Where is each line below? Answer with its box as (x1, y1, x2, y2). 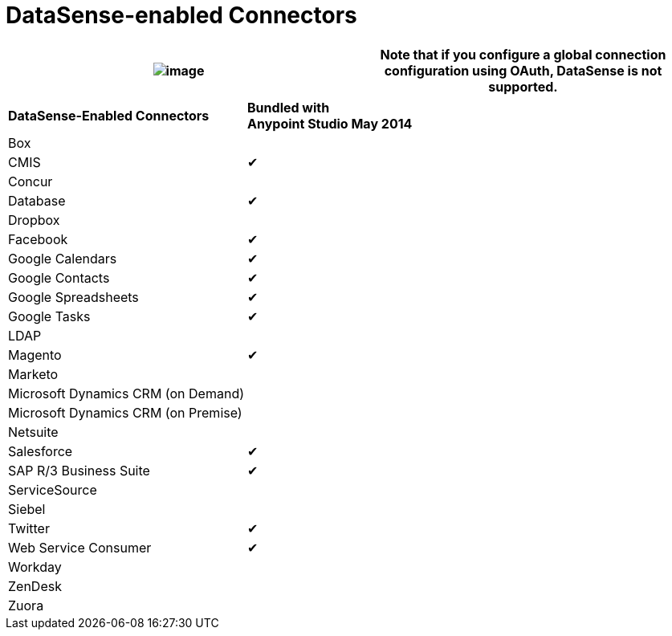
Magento (8, 346, 62, 363)
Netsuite (8, 423, 59, 440)
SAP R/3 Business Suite (8, 462, 150, 479)
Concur (8, 173, 53, 190)
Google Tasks (8, 308, 91, 324)
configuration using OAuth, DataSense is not (384, 62, 662, 79)
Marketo (8, 365, 59, 382)
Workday (8, 558, 62, 575)
